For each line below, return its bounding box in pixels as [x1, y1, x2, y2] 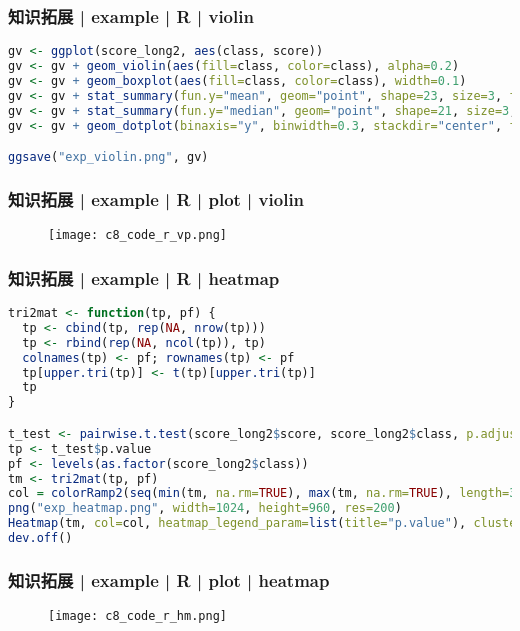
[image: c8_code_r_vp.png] [48, 228, 227, 243]
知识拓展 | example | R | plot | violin [8, 186, 305, 211]
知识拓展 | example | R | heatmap [8, 265, 280, 290]
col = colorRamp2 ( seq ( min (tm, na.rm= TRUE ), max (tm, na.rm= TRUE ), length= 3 [8, 486, 517, 501]
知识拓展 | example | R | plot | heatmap [8, 567, 330, 592]
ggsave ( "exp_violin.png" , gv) [8, 150, 209, 165]
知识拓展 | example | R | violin [8, 3, 254, 28]
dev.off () [8, 531, 73, 545]
